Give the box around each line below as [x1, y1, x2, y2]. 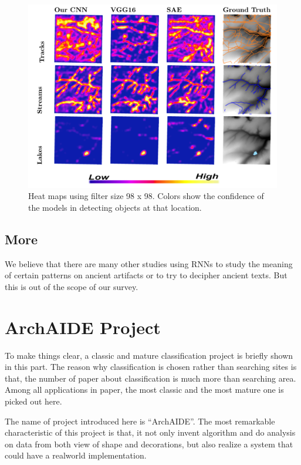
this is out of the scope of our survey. [5, 280, 138, 292]
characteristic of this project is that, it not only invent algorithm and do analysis [5, 426, 296, 439]
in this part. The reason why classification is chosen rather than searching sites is [5, 360, 297, 373]
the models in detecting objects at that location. [28, 201, 202, 213]
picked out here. [5, 395, 62, 407]
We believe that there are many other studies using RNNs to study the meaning [5, 257, 293, 269]
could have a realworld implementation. [5, 449, 147, 461]
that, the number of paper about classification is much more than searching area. [5, 372, 296, 384]
